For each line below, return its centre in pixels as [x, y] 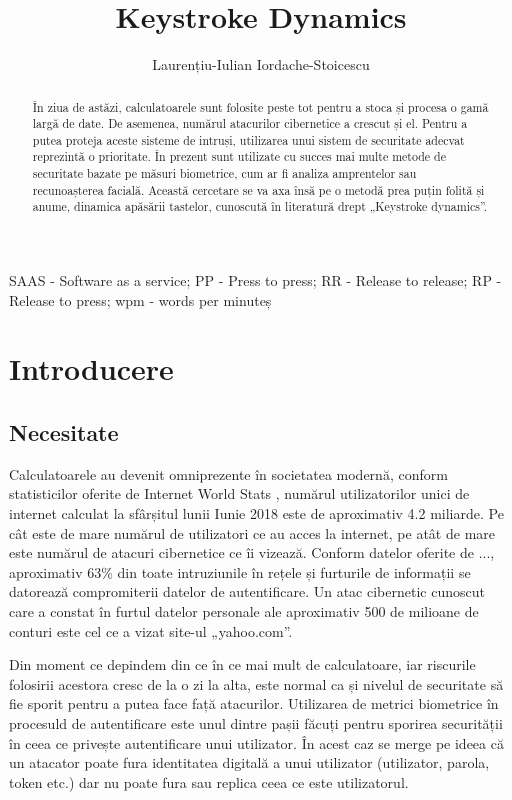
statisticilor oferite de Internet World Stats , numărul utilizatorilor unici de [239, 493]
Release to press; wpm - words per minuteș [140, 299]
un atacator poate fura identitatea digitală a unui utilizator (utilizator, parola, [249, 762]
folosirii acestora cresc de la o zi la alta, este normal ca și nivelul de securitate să [256, 683]
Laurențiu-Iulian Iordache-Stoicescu [261, 64]
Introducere [91, 368]
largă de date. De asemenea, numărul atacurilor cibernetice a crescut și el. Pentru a [250, 123]
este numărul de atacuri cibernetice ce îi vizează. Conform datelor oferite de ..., [252, 552]
